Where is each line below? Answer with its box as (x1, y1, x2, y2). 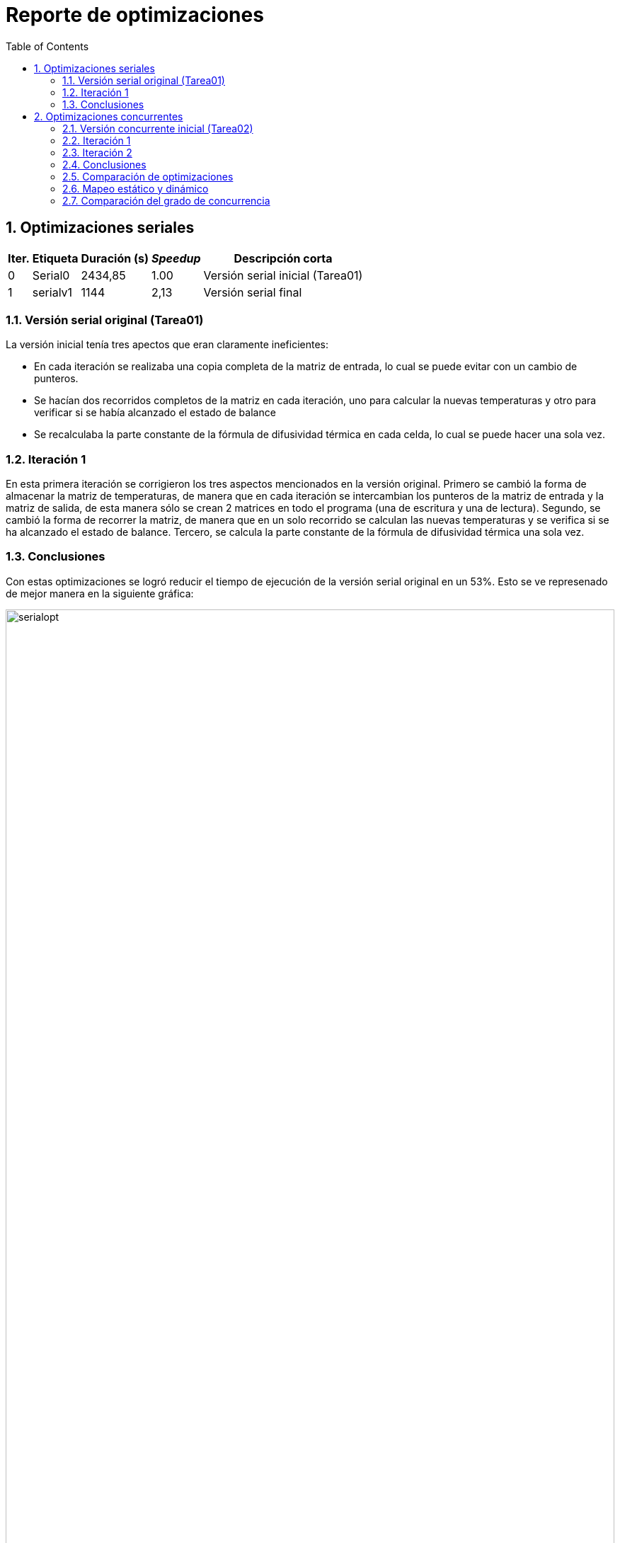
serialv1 (32, 285, 73, 299)
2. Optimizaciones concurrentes (34, 110, 183, 122)
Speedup (151, 251, 201, 265)
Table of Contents (6, 40, 89, 52)
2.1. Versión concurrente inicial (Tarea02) (62, 122, 253, 134)
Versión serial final (203, 285, 302, 299)
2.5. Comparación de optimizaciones (62, 170, 234, 183)
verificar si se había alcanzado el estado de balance (34, 406, 276, 419)
